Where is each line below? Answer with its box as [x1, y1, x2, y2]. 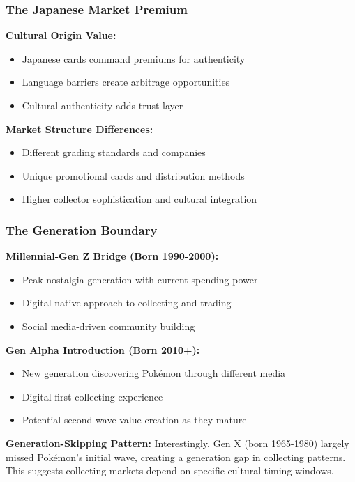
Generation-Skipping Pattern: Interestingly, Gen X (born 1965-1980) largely [6, 435, 349, 450]
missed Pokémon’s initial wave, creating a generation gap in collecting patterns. [6, 449, 346, 464]
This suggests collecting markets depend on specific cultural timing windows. [6, 463, 334, 478]
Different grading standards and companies [22, 145, 206, 160]
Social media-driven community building [22, 318, 195, 333]
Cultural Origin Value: [6, 28, 116, 42]
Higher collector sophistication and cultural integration [22, 192, 257, 206]
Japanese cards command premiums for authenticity [22, 51, 246, 65]
